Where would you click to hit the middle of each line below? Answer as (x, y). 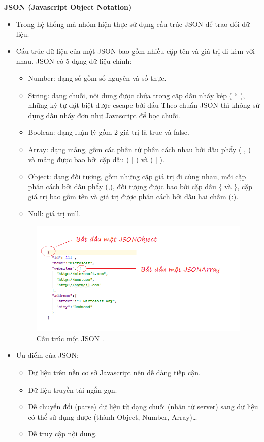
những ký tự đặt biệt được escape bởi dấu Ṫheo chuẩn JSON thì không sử (144, 105)
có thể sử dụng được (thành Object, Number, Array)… (113, 416)
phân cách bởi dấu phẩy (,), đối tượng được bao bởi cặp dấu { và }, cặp (140, 186)
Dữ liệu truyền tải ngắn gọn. (73, 389)
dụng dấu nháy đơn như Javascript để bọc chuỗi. (104, 115)
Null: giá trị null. (55, 213)
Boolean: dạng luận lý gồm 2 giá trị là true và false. (109, 132)
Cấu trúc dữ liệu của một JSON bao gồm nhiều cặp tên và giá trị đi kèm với (135, 51)
